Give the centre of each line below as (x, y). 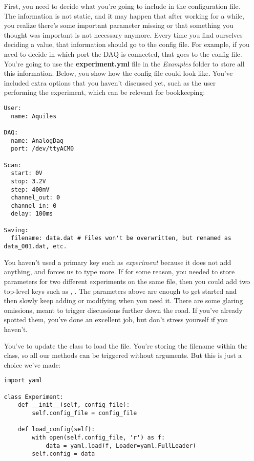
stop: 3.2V (28, 181)
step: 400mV (30, 189)
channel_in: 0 (34, 206)
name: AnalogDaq (37, 141)
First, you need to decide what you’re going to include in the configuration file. (122, 6)
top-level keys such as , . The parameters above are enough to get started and (120, 291)
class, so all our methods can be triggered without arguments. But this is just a (123, 355)
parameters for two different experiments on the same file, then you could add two (127, 281)
